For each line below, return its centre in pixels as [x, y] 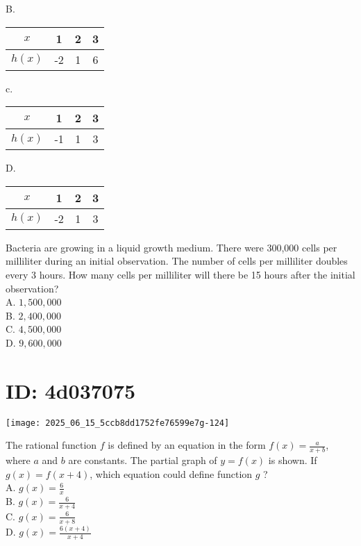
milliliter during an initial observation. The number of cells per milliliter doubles [177, 261]
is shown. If [293, 460]
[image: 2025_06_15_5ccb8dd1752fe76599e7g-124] [118, 423]
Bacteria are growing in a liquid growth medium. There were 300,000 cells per [171, 247]
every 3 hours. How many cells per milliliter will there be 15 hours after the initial [180, 274]
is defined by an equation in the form [187, 445]
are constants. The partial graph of [143, 460]
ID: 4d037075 [71, 390]
